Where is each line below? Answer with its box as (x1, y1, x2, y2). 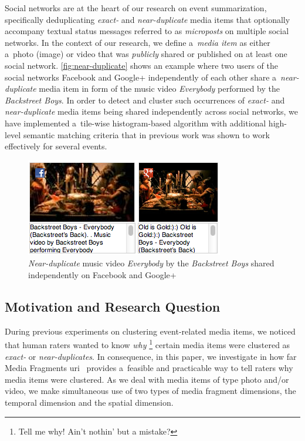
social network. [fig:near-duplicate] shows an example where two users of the (5, 59, 279, 71)
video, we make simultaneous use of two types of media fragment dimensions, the (5, 385, 296, 397)
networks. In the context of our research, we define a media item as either (5, 36, 270, 48)
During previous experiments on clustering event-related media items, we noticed (5, 325, 296, 337)
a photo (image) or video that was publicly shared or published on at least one (5, 48, 287, 60)
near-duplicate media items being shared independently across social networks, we (5, 105, 299, 118)
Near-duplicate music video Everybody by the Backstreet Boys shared (28, 257, 274, 269)
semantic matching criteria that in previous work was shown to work (23, 128, 270, 141)
